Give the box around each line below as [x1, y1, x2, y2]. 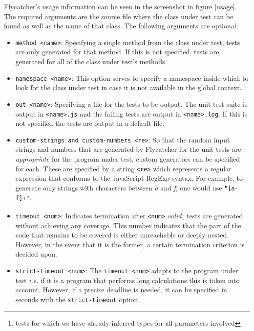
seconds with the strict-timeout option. [15, 294, 140, 304]
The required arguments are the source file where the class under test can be [4, 11, 233, 21]
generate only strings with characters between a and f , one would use [15, 182, 222, 192]
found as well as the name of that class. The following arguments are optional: [4, 21, 238, 31]
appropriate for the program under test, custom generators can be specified [15, 154, 240, 164]
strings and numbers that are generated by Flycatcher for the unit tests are [15, 144, 241, 154]
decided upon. [15, 249, 57, 259]
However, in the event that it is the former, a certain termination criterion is [15, 239, 245, 249]
